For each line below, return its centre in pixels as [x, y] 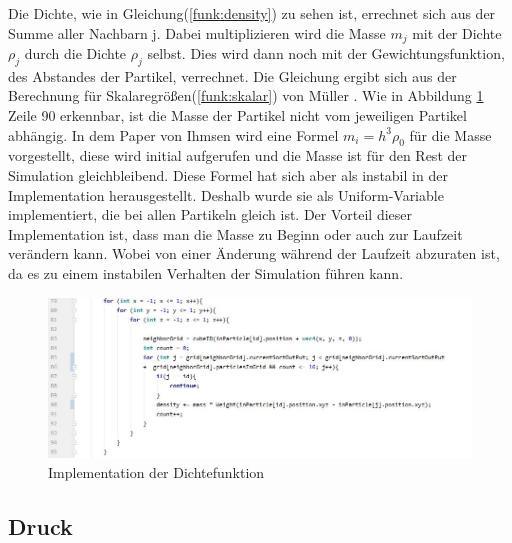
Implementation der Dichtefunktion [156, 471]
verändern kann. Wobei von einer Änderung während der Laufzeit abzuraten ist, [254, 253]
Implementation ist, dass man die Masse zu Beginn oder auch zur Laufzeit [235, 233]
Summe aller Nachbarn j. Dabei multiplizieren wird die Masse [197, 32]
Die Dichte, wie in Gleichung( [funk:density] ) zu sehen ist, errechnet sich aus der [252, 13]
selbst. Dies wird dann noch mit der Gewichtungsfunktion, [326, 53]
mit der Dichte [457, 32]
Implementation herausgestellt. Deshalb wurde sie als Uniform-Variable [226, 194]
